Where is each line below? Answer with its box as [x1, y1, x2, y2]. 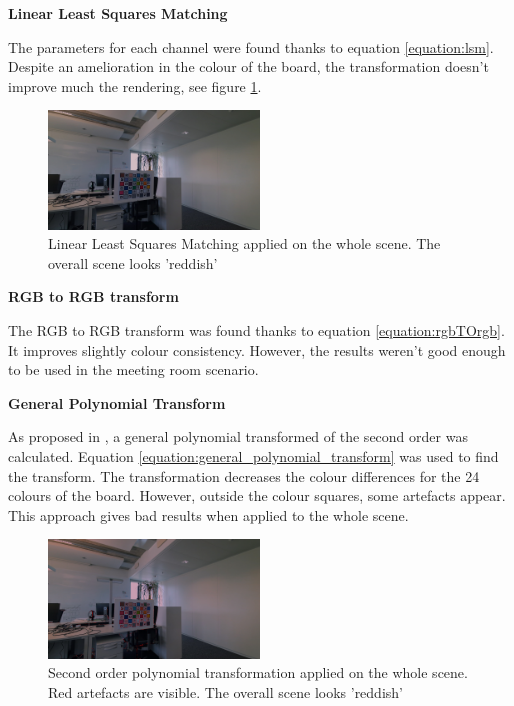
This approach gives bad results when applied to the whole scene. [8, 504, 409, 525]
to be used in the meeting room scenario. [8, 359, 259, 380]
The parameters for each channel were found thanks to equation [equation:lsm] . [8, 36, 494, 57]
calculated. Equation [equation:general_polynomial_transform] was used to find [8, 445, 499, 466]
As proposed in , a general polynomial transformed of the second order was [8, 426, 468, 447]
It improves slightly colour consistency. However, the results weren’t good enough [8, 339, 506, 360]
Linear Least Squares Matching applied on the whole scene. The [48, 233, 441, 254]
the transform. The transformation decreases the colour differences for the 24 [8, 465, 480, 486]
